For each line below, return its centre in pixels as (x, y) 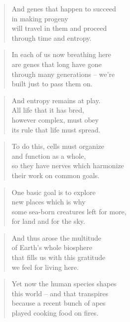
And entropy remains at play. (56, 100)
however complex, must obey (55, 119)
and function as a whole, (49, 156)
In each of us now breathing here (61, 54)
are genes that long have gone (57, 64)
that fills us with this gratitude (59, 257)
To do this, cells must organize (58, 146)
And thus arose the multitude (56, 237)
